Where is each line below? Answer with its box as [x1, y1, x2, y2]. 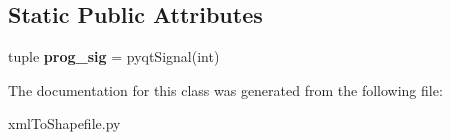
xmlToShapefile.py [8, 113, 121, 134]
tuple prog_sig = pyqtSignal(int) [8, 46, 220, 67]
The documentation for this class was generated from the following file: [8, 79, 443, 100]
